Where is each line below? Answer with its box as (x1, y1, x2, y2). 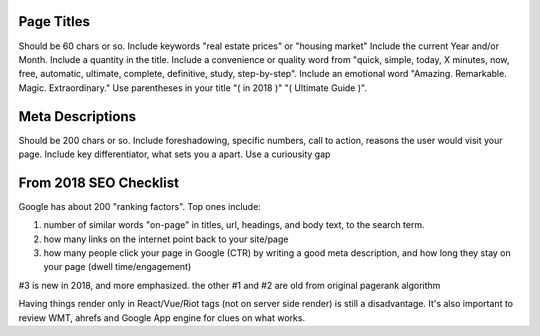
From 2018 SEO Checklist (18, 174, 180, 191)
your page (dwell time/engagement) (43, 261, 192, 273)
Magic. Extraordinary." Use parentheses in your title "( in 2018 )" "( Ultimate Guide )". (18, 81, 367, 94)
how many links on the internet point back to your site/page (43, 233, 289, 245)
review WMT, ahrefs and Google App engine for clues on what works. (18, 311, 305, 324)
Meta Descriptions (18, 108, 137, 125)
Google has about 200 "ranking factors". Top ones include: (18, 200, 262, 212)
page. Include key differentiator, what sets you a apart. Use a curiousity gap (18, 148, 331, 160)
